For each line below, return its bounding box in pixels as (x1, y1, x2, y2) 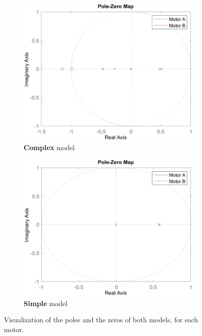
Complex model (24, 142, 75, 153)
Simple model (24, 298, 68, 308)
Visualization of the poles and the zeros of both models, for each (4, 314, 198, 325)
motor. (4, 324, 24, 334)
